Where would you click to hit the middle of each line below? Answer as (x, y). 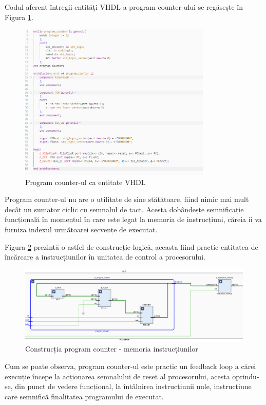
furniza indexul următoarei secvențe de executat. (81, 229)
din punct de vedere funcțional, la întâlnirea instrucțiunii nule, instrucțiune (133, 386)
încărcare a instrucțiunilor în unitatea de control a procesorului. (105, 257)
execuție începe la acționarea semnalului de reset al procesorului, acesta (117, 376)
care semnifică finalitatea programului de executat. (84, 396)
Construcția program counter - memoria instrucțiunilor (112, 349)
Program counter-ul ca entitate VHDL (85, 182)
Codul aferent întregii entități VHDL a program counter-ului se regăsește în (124, 7)
